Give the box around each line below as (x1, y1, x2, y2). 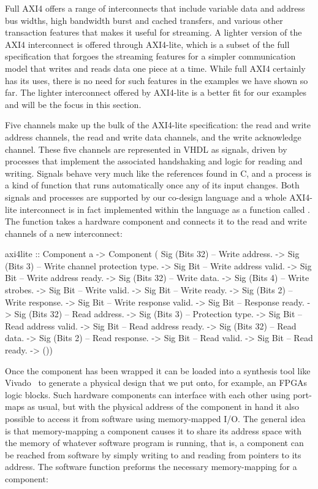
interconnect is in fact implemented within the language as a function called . (20, 202, 310, 215)
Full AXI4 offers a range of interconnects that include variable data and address (5, 2, 305, 14)
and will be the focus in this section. (5, 98, 142, 110)
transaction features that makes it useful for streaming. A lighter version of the (5, 26, 302, 39)
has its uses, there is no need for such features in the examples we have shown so (5, 74, 308, 87)
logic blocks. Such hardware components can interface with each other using (5, 388, 290, 401)
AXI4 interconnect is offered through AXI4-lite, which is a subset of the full (5, 37, 290, 50)
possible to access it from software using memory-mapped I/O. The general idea (5, 412, 306, 425)
